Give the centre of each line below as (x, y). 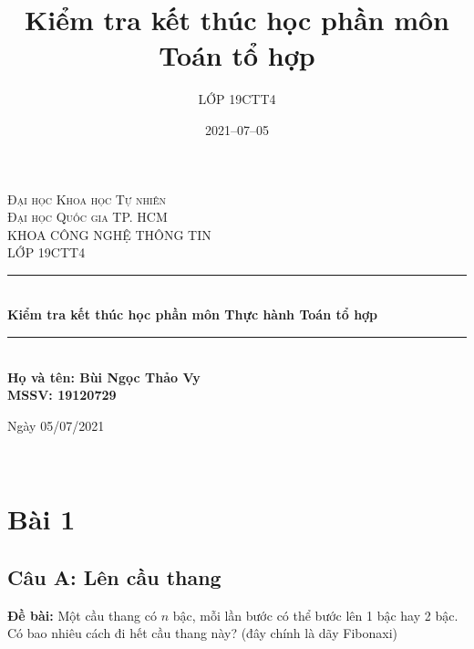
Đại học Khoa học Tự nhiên (87, 199)
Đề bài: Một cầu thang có (82, 615)
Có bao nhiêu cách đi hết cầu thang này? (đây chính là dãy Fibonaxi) (203, 633)
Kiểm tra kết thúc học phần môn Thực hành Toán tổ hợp (193, 314)
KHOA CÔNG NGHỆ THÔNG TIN (109, 234)
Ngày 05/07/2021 (56, 425)
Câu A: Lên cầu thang (114, 576)
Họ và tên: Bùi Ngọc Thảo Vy (104, 377)
